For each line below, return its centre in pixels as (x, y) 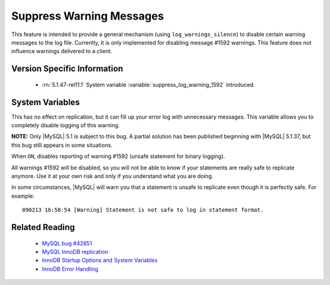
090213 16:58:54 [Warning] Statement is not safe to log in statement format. (143, 210)
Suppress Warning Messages (88, 16)
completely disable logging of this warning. (66, 125)
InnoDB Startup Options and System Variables (100, 261)
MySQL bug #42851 (67, 243)
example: (23, 196)
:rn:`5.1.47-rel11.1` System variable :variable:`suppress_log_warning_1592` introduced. (148, 84)
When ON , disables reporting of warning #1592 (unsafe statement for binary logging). (118, 157)
